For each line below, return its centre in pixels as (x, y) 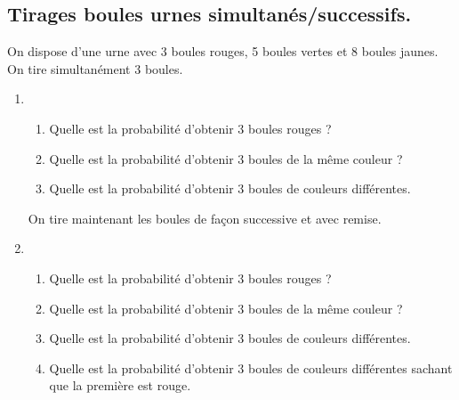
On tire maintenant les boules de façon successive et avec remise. (205, 218)
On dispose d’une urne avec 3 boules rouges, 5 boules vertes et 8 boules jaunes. (223, 51)
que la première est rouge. (120, 385)
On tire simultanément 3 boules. (95, 68)
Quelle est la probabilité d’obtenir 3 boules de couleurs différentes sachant (251, 367)
